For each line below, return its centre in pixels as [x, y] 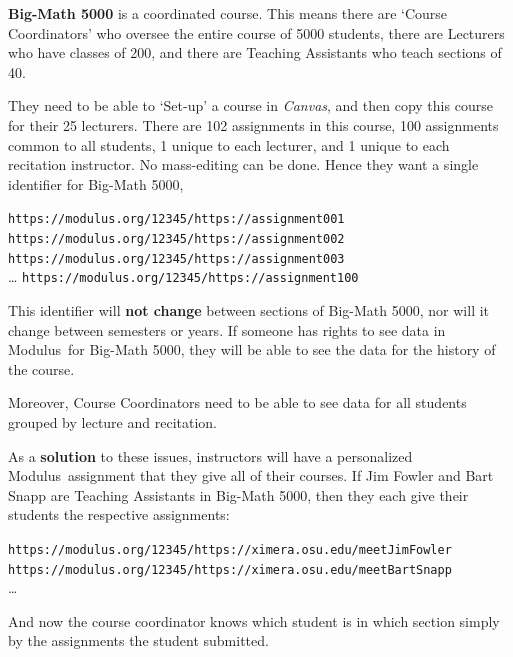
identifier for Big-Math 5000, [96, 183]
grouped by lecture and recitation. [112, 421]
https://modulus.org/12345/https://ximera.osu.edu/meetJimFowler [230, 549]
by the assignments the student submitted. [138, 640]
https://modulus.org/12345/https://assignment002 [176, 239]
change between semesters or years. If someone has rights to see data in [227, 329]
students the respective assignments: [119, 514]
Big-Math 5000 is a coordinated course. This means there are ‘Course [228, 13]
